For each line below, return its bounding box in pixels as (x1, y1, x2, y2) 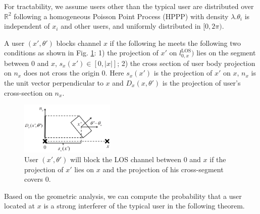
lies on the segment (196, 47, 256, 58)
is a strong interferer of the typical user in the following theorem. (43, 200, 245, 211)
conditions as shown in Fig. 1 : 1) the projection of (4, 47, 159, 58)
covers (24, 174, 43, 184)
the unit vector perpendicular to (4, 78, 103, 88)
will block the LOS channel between (70, 154, 181, 165)
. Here (105, 67, 124, 78)
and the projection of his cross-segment (102, 164, 224, 174)
